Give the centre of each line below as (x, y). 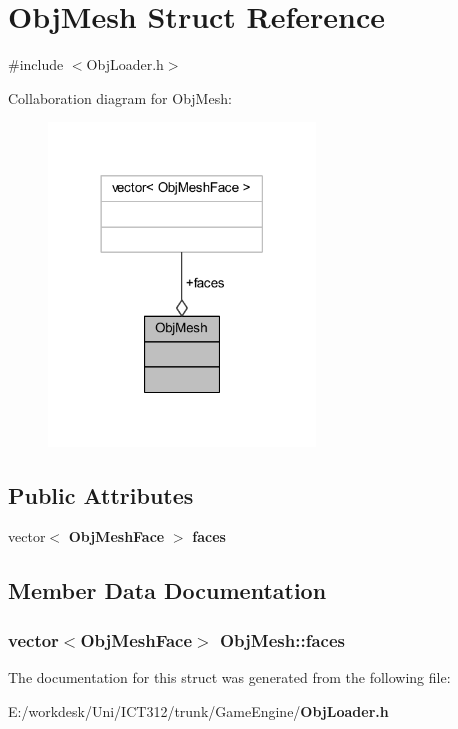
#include (36, 64)
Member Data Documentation (167, 590)
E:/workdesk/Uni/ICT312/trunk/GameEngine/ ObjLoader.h (198, 710)
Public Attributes (101, 494)
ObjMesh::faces (282, 639)
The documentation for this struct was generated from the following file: (229, 676)
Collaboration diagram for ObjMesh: (120, 97)
